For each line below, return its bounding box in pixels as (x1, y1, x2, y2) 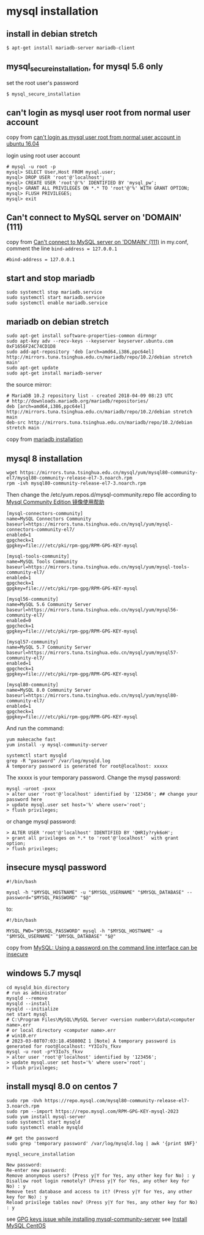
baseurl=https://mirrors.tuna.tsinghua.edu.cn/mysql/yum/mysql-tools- (6, 564, 190, 570)
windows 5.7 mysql (6, 968, 81, 979)
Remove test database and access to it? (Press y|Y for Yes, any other (6, 1189, 192, 1195)
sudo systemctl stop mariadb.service (6, 289, 103, 295)
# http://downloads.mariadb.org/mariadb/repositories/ (6, 398, 149, 404)
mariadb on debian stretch (6, 316, 109, 327)
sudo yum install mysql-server (6, 1113, 86, 1120)
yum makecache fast (6, 736, 56, 743)
